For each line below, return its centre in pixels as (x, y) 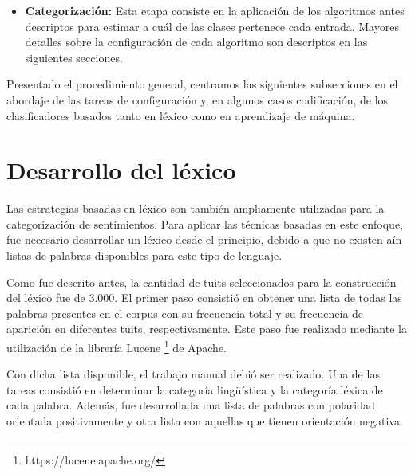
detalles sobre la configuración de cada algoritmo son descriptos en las (196, 42)
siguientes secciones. (74, 57)
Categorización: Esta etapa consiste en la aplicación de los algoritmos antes (215, 10)
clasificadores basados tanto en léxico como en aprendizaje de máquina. (181, 115)
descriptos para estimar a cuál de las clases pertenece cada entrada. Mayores (212, 26)
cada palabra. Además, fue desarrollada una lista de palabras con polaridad (191, 405)
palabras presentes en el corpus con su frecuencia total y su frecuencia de (185, 313)
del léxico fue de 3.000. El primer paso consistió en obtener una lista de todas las (204, 298)
